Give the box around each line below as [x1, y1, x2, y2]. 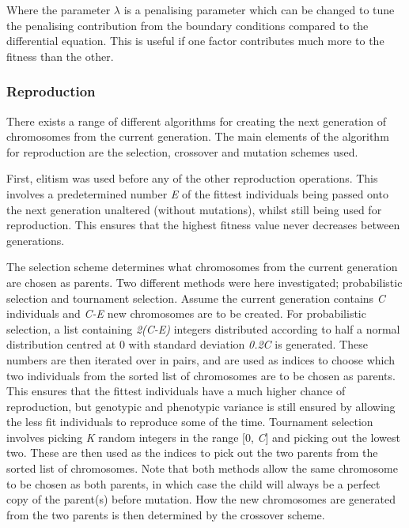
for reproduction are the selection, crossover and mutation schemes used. [6, 143, 358, 160]
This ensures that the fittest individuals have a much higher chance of [6, 383, 346, 399]
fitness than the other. [6, 47, 114, 64]
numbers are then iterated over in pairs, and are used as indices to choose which [6, 351, 396, 368]
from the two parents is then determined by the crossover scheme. [6, 506, 325, 522]
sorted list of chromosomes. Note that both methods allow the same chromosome [6, 460, 398, 477]
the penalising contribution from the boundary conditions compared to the [6, 17, 369, 33]
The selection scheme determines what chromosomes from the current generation [6, 258, 398, 275]
